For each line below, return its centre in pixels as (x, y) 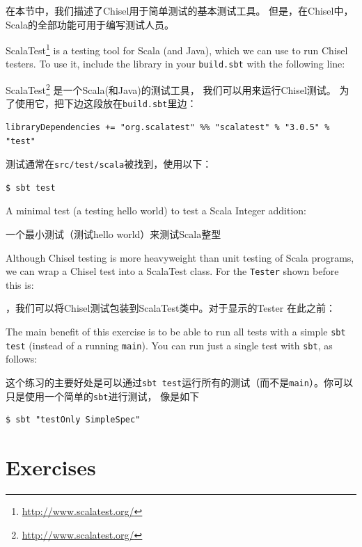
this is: (20, 284)
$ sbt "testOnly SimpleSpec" (73, 420)
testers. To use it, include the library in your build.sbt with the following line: (175, 64)
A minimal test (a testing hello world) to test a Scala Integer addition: (156, 211)
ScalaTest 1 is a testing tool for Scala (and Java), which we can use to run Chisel (177, 49)
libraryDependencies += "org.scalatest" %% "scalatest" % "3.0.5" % (168, 127)
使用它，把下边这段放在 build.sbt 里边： (106, 103)
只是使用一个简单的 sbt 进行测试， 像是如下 (103, 396)
